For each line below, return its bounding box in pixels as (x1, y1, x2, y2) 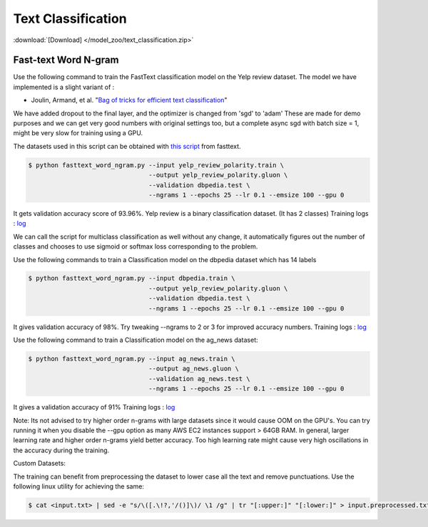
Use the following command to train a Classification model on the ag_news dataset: (13, 335, 258, 345)
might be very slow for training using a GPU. (13, 129, 143, 137)
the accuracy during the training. (13, 446, 110, 454)
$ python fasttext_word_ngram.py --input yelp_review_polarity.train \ (28, 161, 285, 169)
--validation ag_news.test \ (148, 375, 250, 382)
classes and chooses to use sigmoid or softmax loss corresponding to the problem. (13, 242, 258, 251)
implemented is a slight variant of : (13, 83, 115, 91)
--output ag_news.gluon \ (148, 365, 239, 373)
